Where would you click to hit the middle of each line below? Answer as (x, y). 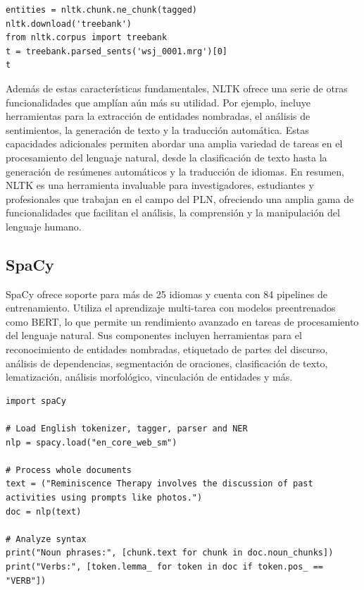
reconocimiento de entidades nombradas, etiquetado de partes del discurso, (167, 349)
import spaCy (36, 401)
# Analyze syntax (46, 539)
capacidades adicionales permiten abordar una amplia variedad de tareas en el (174, 143)
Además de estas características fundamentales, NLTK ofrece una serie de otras (177, 88)
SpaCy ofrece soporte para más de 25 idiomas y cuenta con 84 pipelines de (167, 294)
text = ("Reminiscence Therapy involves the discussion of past (159, 484)
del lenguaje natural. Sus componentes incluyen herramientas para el (154, 335)
